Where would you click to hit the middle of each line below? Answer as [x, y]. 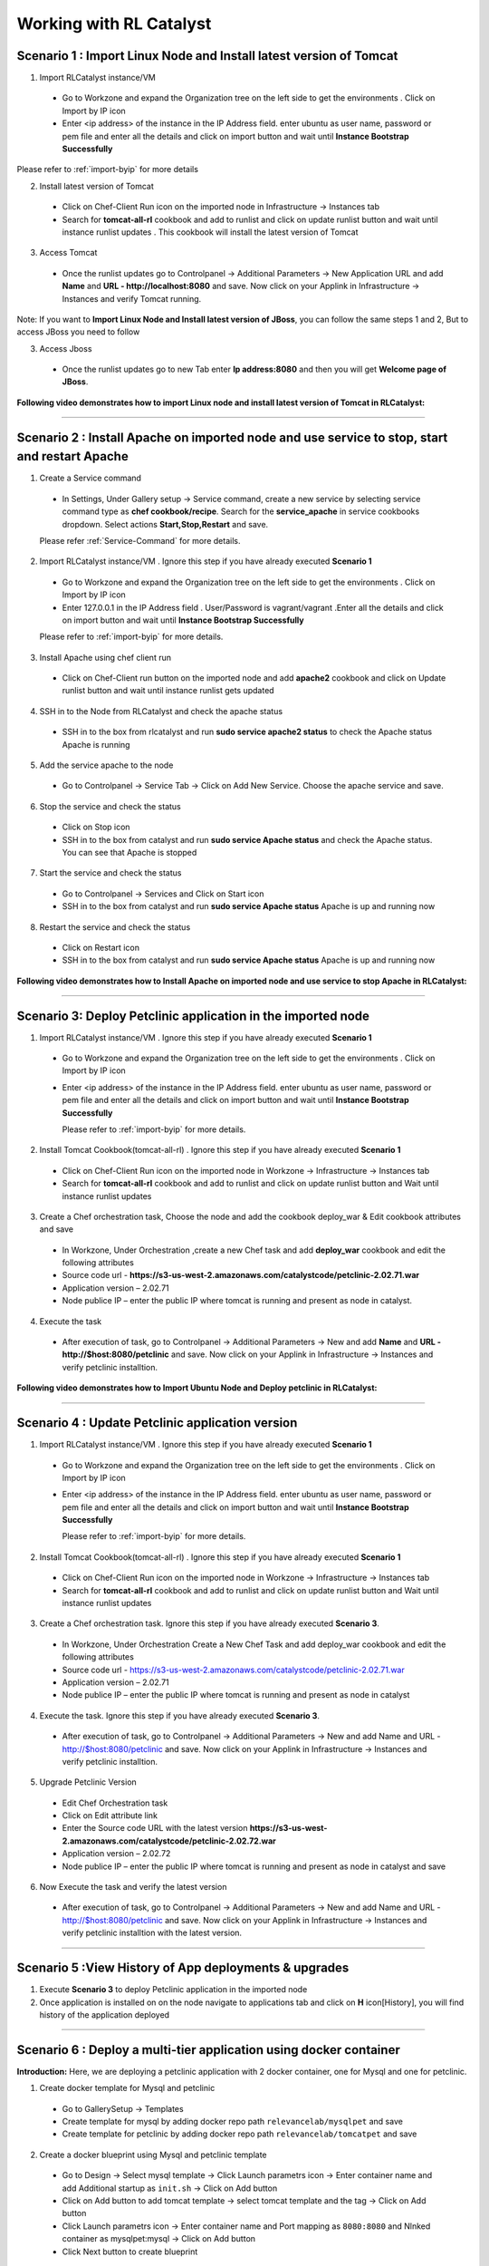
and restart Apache [72, 456]
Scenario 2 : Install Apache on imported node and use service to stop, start [232, 437]
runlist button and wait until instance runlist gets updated [168, 691]
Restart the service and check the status [115, 927]
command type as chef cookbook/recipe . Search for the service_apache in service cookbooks [241, 511]
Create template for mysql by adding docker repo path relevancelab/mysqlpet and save [232, 2121]
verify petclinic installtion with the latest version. [152, 1933]
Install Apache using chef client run [105, 657]
